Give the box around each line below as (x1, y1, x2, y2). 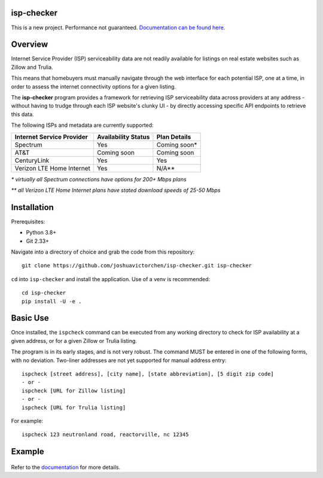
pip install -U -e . (22, 298, 82, 305)
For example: (11, 418, 44, 424)
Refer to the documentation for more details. (11, 464, 121, 471)
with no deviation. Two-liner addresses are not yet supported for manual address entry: (11, 357, 227, 364)
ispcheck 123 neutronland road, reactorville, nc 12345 (22, 431, 189, 438)
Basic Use (11, 313, 49, 323)
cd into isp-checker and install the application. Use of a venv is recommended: (11, 275, 211, 282)
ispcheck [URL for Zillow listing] (22, 387, 126, 394)
